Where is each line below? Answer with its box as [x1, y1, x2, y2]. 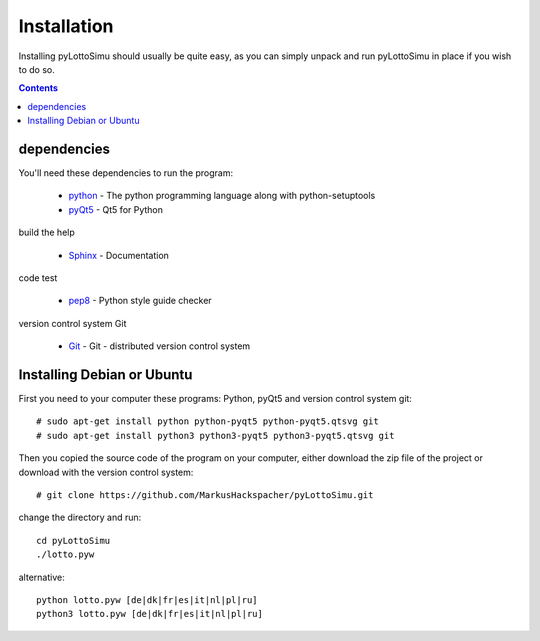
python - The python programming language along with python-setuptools [68, 190, 376, 202]
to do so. [18, 63, 55, 75]
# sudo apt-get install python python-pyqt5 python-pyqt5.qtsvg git [36, 416, 379, 427]
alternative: [18, 571, 65, 583]
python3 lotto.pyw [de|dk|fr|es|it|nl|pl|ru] [36, 608, 264, 620]
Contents [18, 82, 59, 94]
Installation [18, 15, 114, 37]
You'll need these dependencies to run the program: [18, 167, 234, 179]
